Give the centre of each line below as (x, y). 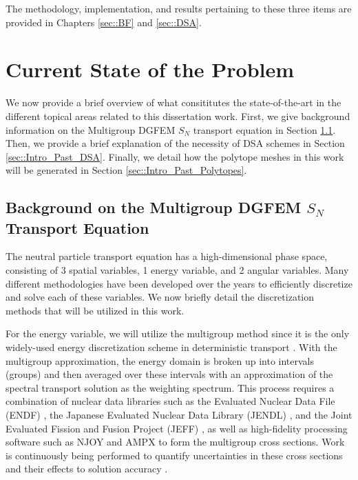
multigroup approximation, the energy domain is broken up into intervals (160, 360)
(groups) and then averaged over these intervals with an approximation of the (169, 374)
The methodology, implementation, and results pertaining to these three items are (179, 8)
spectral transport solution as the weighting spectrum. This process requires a (170, 387)
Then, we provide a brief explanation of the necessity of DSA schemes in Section (175, 143)
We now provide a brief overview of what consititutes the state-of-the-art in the (173, 102)
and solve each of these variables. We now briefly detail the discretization (160, 297)
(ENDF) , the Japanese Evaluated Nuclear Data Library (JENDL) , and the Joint (179, 414)
